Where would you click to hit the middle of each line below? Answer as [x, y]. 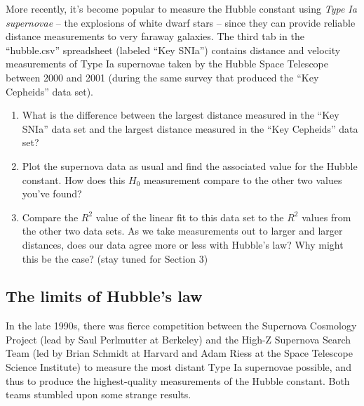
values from [326, 217]
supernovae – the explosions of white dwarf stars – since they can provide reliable [181, 22]
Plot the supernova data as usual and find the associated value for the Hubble [190, 165]
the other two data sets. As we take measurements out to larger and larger [182, 231]
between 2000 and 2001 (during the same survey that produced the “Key [162, 77]
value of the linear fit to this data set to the [190, 217]
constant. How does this [74, 179]
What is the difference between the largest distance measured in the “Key [181, 115]
